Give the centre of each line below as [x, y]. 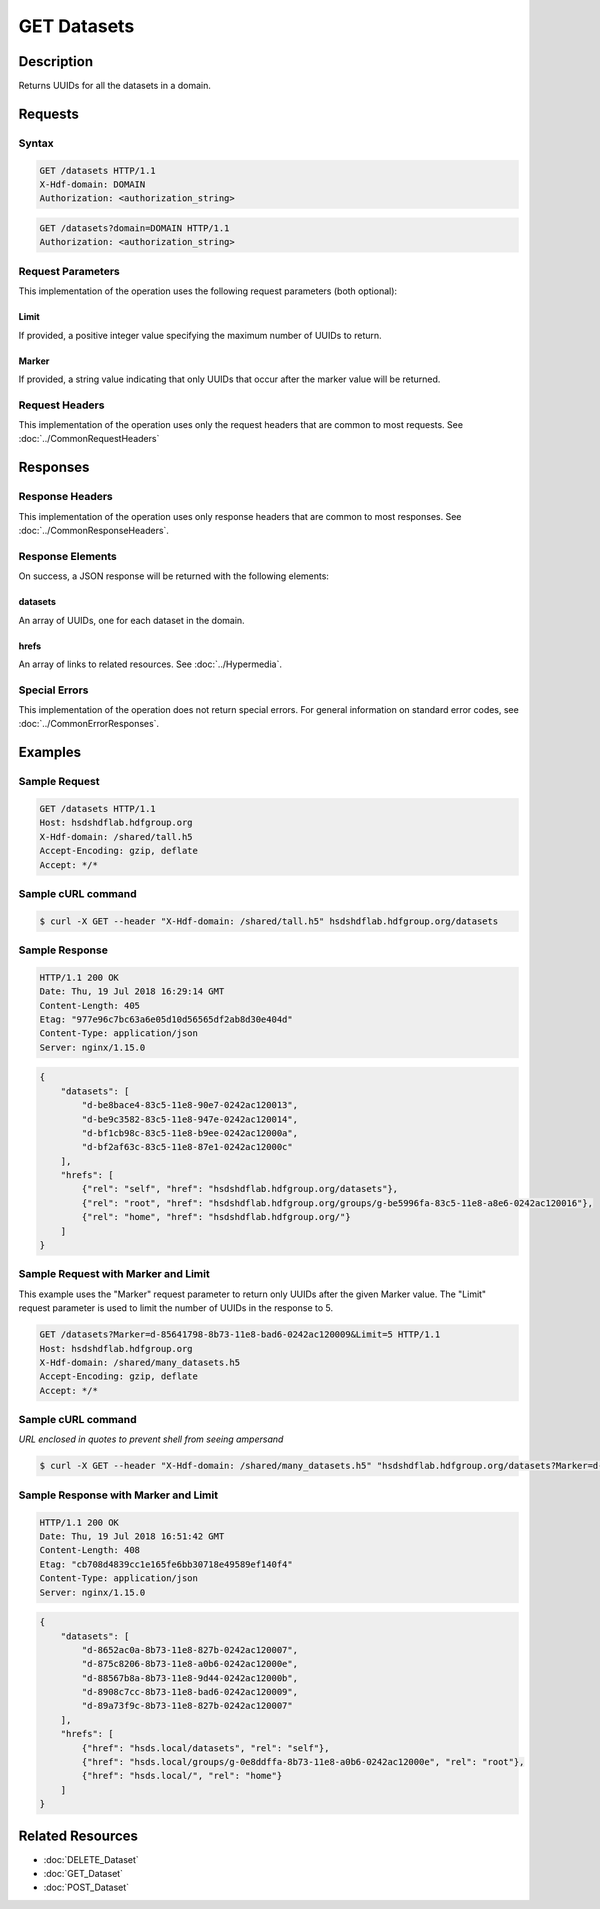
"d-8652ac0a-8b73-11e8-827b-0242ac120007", [190, 1649]
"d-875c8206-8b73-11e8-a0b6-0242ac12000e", [190, 1664]
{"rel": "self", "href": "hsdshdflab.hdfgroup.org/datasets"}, [240, 1189]
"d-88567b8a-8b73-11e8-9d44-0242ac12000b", [190, 1678]
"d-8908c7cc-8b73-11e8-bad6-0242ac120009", [190, 1692]
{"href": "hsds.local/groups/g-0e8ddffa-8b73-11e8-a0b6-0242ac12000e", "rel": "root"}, [303, 1762]
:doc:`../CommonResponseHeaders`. [94, 530]
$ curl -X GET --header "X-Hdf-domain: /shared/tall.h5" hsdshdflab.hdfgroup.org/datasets [269, 921]
